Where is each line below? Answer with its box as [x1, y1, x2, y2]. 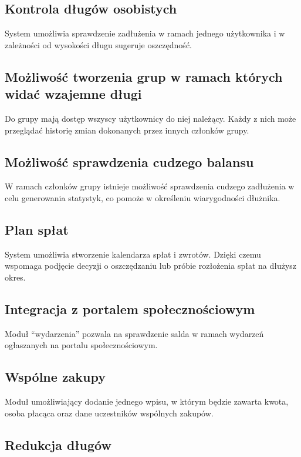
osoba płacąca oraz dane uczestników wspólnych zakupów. [5, 406, 214, 419]
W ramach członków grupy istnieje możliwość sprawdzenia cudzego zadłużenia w [5, 180, 295, 192]
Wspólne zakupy [5, 368, 106, 386]
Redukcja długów [5, 435, 111, 453]
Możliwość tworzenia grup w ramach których [5, 67, 283, 85]
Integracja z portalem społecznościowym [5, 299, 255, 318]
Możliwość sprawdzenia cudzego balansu [5, 152, 254, 171]
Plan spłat [5, 220, 69, 238]
